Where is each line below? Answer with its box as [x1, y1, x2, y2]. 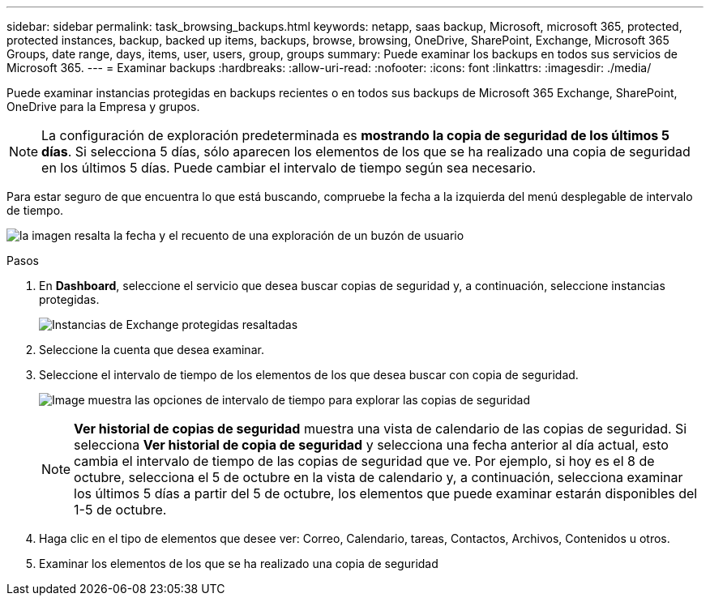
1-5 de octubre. [74, 502, 167, 518]
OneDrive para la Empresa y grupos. [6, 100, 200, 113]
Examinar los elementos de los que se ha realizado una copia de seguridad [39, 557, 438, 570]
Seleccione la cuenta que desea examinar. [39, 343, 264, 357]
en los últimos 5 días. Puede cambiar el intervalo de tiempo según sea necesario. [41, 160, 537, 176]
